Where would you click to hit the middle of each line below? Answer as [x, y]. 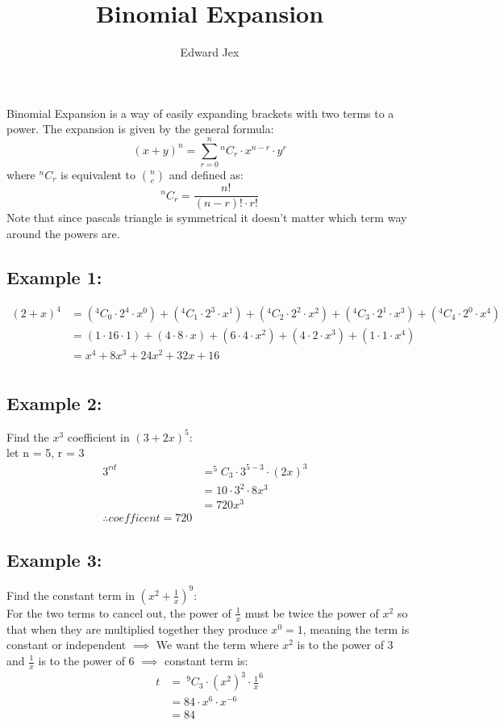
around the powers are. [63, 233]
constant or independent [67, 645]
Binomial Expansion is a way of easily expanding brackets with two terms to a [200, 113]
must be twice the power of [312, 612]
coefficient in [98, 436]
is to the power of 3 [345, 645]
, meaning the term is [356, 629]
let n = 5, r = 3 [46, 453]
